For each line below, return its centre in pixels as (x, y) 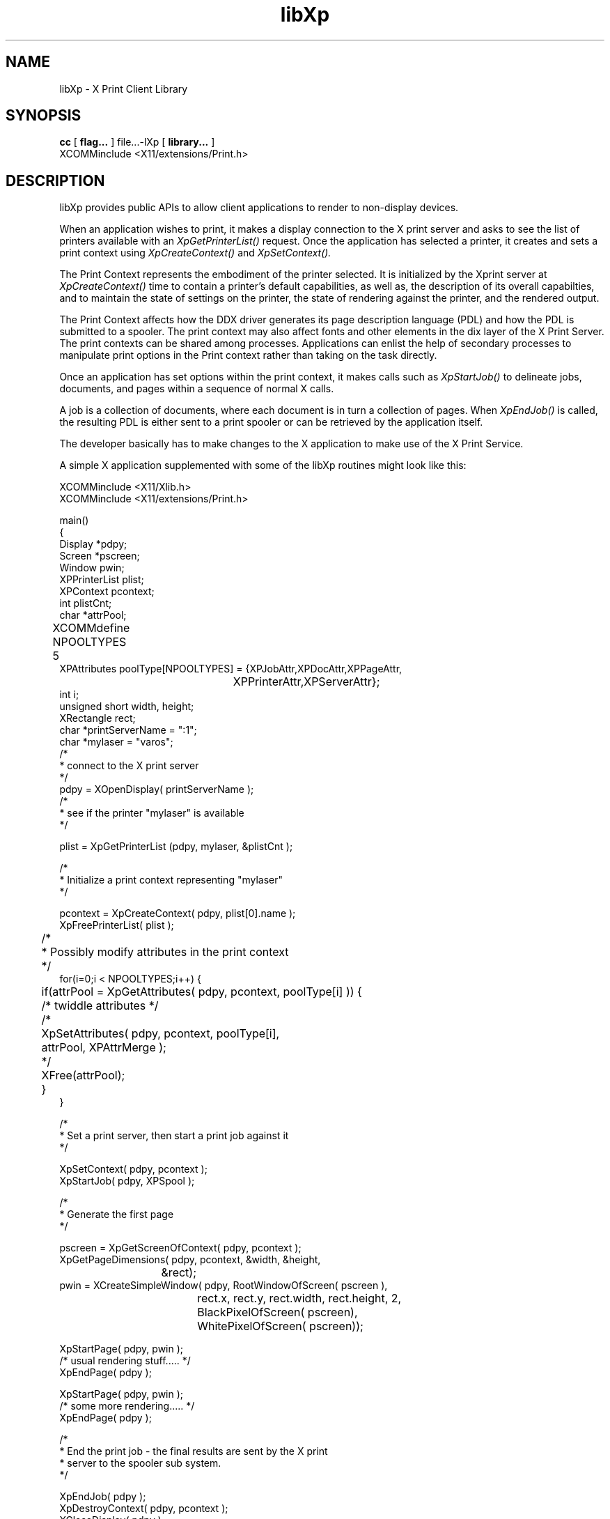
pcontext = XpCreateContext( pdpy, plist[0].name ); (178, 913)
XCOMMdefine (91, 628)
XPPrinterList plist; (102, 580)
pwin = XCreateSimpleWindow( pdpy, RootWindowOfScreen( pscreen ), (224, 1286)
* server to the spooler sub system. (140, 1463)
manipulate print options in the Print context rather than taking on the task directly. (248, 355)
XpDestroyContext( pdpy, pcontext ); (144, 1509)
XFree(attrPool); (83, 1075)
